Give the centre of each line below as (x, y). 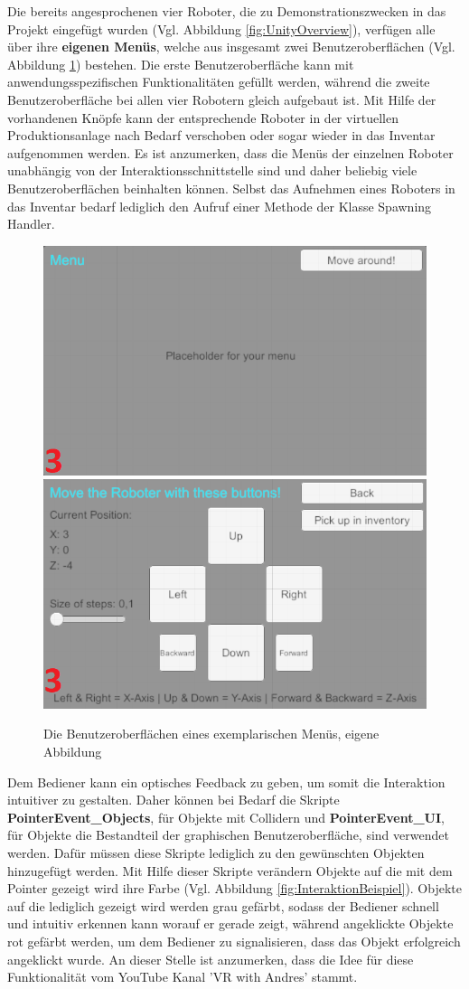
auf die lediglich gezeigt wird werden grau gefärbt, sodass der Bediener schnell (223, 905)
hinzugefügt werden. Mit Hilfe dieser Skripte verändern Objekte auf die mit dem (230, 870)
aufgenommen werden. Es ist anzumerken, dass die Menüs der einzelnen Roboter (230, 152)
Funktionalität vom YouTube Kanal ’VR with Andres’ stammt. (183, 977)
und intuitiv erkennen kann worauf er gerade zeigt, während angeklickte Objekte (230, 923)
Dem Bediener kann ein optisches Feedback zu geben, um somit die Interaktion (226, 782)
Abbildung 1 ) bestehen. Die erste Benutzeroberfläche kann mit (181, 64)
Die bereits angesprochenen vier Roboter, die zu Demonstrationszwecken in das (227, 11)
